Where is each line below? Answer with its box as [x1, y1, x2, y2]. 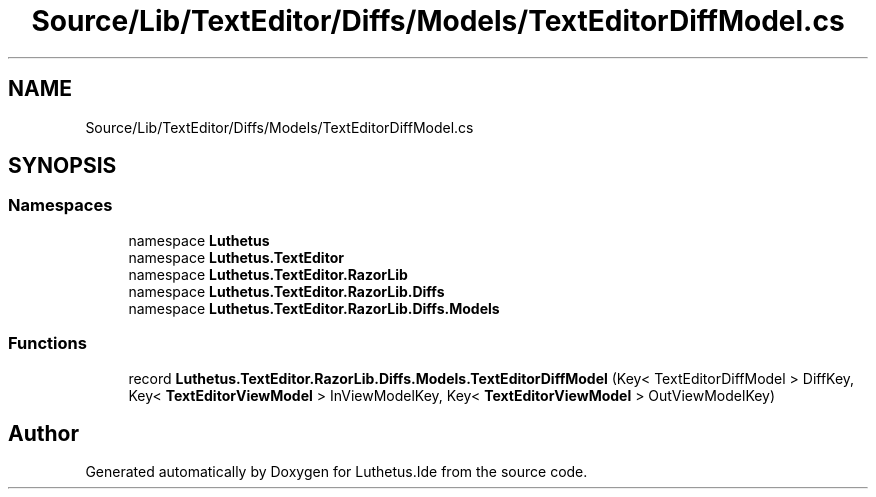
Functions [8, 333, 87, 354]
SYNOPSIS [8, 153, 117, 179]
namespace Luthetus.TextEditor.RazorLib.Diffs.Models [128, 299, 500, 317]
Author [8, 420, 79, 446]
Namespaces [8, 195, 113, 216]
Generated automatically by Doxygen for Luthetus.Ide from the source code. [85, 463, 588, 481]
